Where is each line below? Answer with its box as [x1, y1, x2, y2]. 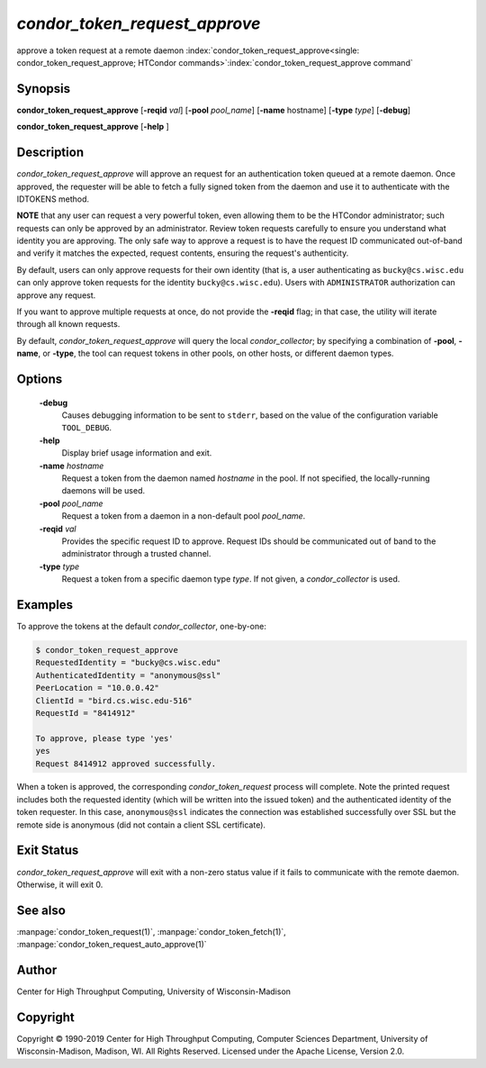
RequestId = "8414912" [35, 708, 136, 718]
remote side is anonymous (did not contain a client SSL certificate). [16, 819, 265, 830]
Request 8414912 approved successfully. [35, 758, 216, 769]
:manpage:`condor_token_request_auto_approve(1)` [16, 939, 207, 950]
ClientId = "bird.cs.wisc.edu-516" [35, 695, 193, 706]
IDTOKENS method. [16, 194, 90, 204]
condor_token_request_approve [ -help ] [16, 122, 170, 132]
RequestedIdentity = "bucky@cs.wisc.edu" [35, 657, 221, 668]
